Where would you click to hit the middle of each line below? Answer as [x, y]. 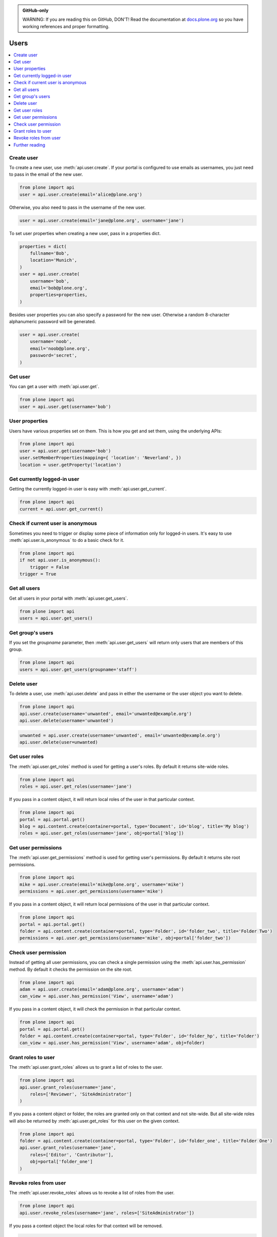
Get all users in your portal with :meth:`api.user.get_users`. [69, 598]
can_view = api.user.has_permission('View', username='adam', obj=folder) [112, 1043]
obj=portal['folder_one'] [61, 1162]
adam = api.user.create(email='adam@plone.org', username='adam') [102, 989]
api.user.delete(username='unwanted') [67, 721]
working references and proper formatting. [66, 26]
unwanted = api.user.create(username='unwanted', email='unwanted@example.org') [120, 735]
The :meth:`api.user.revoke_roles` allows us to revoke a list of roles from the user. [92, 1193]
